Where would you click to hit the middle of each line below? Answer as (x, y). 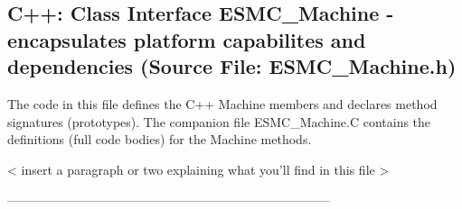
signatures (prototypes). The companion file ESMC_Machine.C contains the (219, 121)
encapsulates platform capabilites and (187, 39)
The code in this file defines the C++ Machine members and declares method (222, 103)
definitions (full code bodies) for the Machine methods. (160, 139)
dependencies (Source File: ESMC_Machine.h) (232, 66)
